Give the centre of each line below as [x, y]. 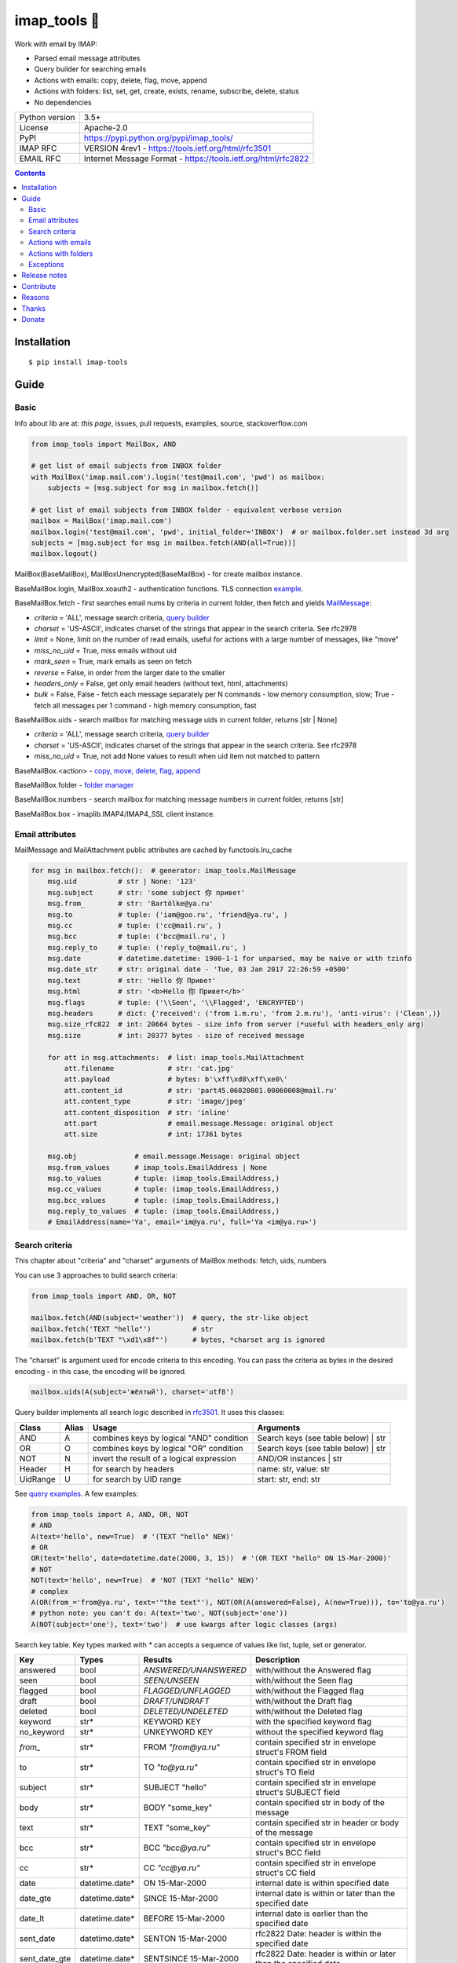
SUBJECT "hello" [175, 1788]
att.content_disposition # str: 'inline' [147, 1112]
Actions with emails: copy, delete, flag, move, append [121, 80]
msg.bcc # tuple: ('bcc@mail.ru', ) [137, 937]
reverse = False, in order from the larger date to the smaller [130, 672]
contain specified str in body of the [320, 1803]
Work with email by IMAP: [56, 44]
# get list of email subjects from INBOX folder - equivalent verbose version [186, 510]
